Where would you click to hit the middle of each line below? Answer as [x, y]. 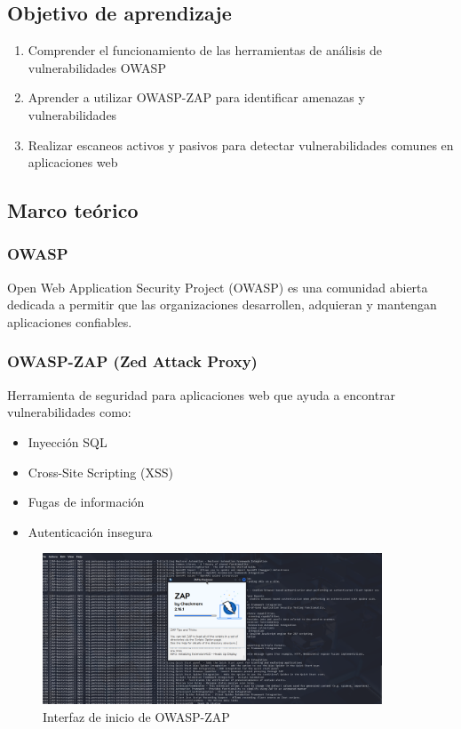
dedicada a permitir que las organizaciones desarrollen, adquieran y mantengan [222, 304]
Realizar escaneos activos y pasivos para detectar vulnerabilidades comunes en [241, 144]
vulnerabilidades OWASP [97, 67]
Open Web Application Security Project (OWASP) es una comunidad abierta [218, 287]
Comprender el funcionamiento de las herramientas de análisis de [205, 50]
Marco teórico [73, 210]
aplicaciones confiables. [70, 321]
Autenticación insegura [90, 531]
